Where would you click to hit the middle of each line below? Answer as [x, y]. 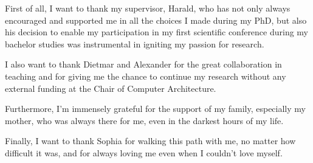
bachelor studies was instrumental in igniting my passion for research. [135, 43]
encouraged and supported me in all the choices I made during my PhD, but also [156, 20]
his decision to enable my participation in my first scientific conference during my [157, 32]
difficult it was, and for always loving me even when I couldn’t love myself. [144, 152]
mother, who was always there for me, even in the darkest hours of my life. [144, 120]
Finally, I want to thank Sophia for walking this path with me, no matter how [150, 141]
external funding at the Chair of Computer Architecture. [111, 88]
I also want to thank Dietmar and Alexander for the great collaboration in [143, 64]
